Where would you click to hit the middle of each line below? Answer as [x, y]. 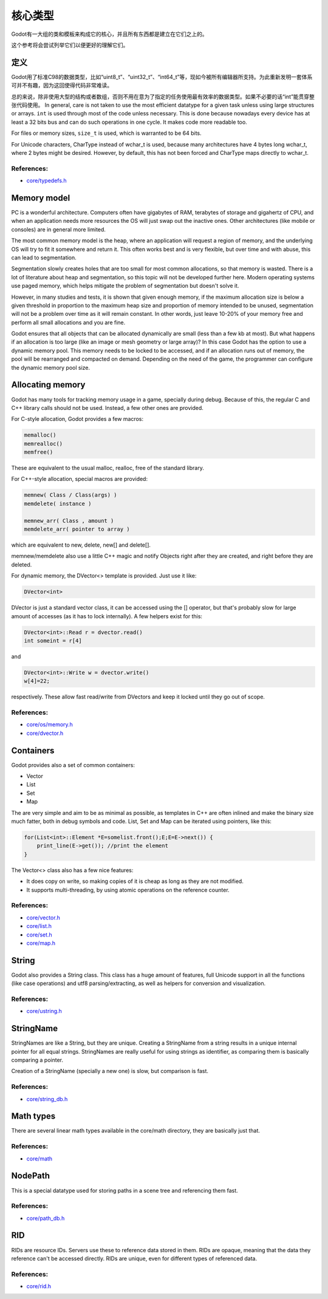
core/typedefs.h [46, 181]
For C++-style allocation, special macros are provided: [80, 479]
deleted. [22, 564]
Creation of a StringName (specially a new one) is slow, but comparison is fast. [110, 1071]
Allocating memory [48, 385]
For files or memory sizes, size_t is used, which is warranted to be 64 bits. [106, 133]
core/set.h [39, 935]
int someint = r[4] [53, 640]
